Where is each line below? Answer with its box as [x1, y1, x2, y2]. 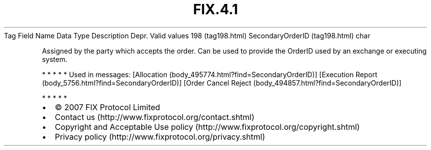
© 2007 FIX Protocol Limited [55, 102, 160, 112]
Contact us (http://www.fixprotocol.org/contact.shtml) [55, 112, 255, 122]
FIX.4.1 [193, 1, 238, 18]
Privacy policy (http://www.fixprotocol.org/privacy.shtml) [55, 131, 265, 142]
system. [42, 55, 67, 63]
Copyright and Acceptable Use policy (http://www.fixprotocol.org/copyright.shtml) [55, 121, 360, 132]
